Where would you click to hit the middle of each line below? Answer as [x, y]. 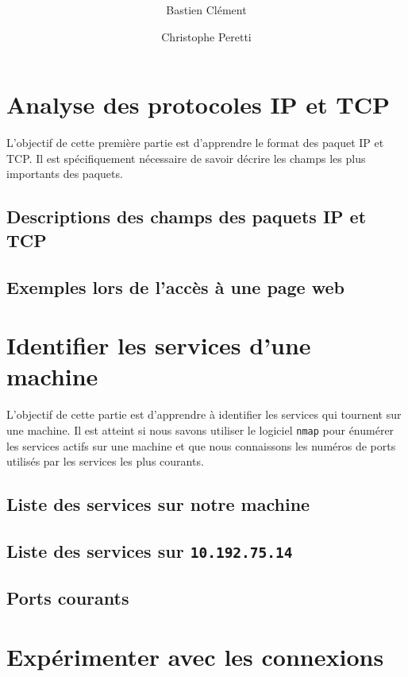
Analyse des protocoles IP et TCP [198, 104]
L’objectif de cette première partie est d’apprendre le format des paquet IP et [195, 143]
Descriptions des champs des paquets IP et [187, 217]
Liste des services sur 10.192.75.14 [150, 550]
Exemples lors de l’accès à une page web [175, 286]
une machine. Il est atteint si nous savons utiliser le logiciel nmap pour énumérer [200, 429]
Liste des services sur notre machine [158, 504]
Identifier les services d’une [159, 345]
